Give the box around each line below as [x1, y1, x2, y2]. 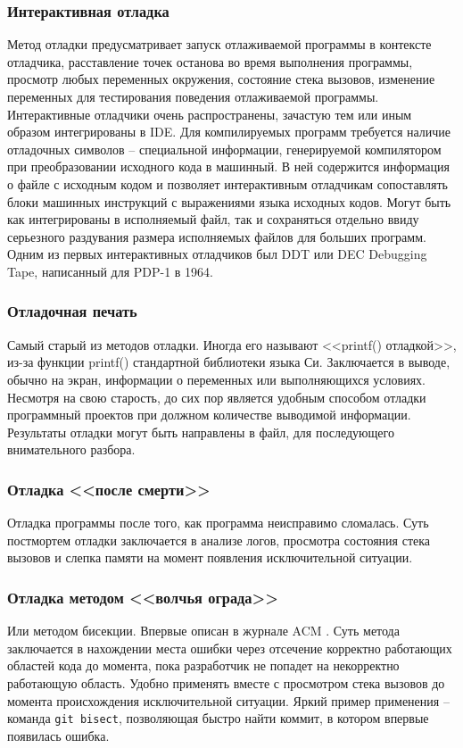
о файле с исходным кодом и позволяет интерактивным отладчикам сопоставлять [7, 174, 448, 193]
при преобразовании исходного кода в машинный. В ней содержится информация [7, 157, 450, 176]
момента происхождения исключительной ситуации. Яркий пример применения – [7, 691, 450, 710]
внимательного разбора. [7, 440, 136, 459]
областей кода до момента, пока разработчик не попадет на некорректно [7, 656, 400, 675]
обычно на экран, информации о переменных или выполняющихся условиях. [7, 370, 426, 388]
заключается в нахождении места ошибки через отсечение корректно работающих [7, 638, 452, 657]
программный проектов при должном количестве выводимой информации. [7, 405, 411, 424]
